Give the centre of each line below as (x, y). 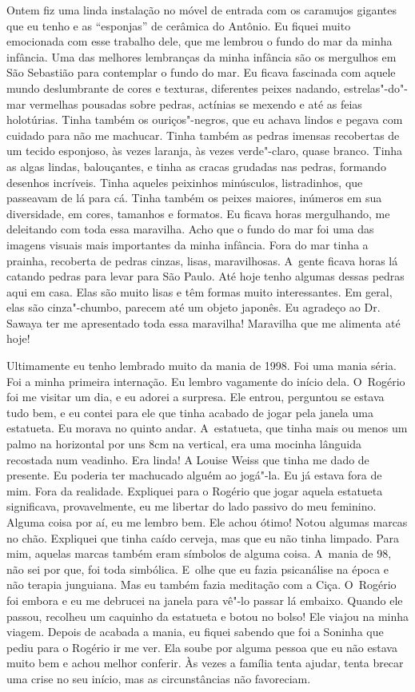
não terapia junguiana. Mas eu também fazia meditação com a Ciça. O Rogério (202, 585)
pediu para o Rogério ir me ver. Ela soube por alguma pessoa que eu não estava (202, 647)
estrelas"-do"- (376, 87)
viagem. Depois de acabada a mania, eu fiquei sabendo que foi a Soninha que (195, 632)
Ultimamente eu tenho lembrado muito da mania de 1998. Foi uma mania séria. (202, 366)
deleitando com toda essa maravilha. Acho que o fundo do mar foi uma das (190, 229)
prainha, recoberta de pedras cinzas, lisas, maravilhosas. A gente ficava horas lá (202, 260)
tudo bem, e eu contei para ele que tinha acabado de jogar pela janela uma (190, 412)
